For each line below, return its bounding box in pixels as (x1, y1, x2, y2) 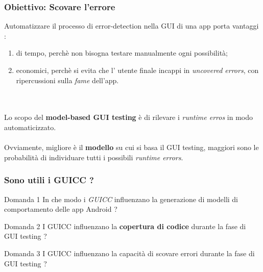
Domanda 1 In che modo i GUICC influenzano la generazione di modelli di (4, 193, 238, 204)
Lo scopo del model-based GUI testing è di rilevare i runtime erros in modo (4, 112, 253, 122)
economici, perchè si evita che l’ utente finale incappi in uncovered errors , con (16, 65, 259, 75)
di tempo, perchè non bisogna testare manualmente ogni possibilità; (16, 47, 228, 58)
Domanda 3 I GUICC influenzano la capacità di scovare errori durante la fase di (4, 248, 255, 258)
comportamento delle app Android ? (4, 204, 117, 214)
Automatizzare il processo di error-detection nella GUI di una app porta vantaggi (4, 20, 259, 31)
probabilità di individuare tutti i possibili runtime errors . (4, 152, 183, 162)
